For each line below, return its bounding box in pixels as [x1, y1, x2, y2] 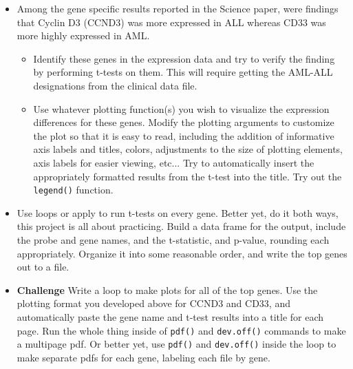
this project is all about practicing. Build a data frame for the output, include [17, 219, 346, 233]
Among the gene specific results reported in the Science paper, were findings [17, 1, 339, 15]
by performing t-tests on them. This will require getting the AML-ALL [33, 65, 333, 79]
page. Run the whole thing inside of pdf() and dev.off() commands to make [17, 323, 346, 337]
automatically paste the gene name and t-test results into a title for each [17, 309, 324, 324]
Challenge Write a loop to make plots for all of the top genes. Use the [17, 282, 318, 297]
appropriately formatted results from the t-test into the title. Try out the [33, 169, 342, 183]
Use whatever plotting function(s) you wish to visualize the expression [33, 101, 330, 116]
